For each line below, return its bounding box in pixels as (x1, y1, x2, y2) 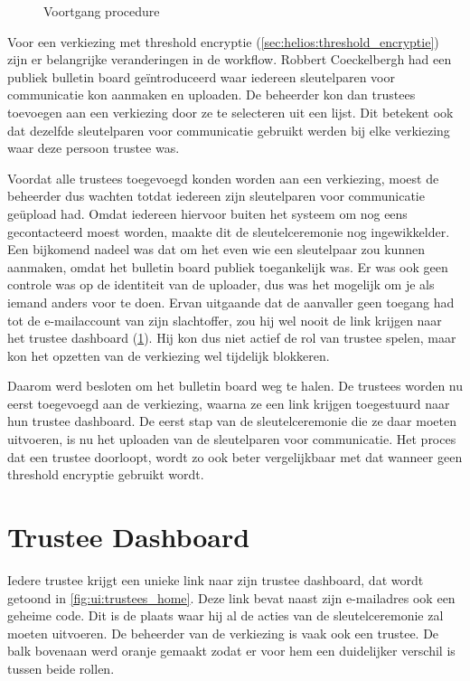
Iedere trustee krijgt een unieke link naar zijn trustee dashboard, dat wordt (7, 570, 424, 589)
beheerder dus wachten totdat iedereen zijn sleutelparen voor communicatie (7, 186, 425, 205)
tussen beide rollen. (7, 658, 115, 677)
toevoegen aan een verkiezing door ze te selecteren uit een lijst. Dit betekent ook (7, 102, 454, 121)
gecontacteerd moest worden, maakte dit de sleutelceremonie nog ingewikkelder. (7, 222, 450, 241)
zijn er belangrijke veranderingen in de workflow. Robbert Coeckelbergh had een (7, 50, 452, 69)
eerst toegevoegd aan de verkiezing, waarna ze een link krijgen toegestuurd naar (7, 393, 450, 412)
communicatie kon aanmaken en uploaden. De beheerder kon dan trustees (7, 85, 416, 104)
